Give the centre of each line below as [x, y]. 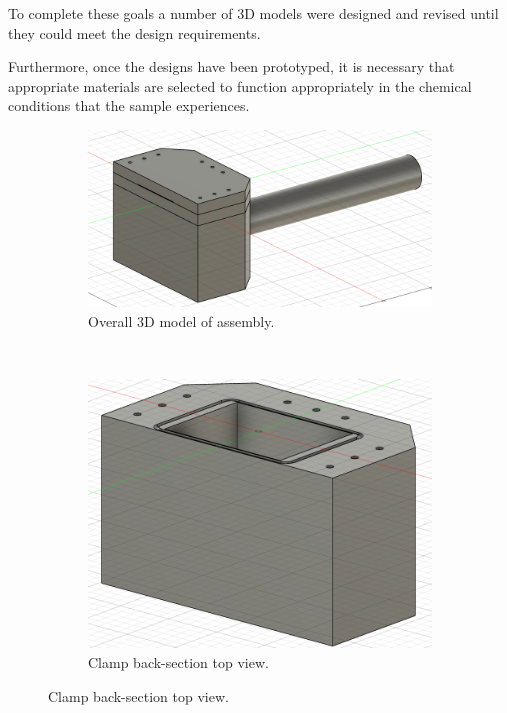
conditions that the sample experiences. [129, 105]
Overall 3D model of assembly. [181, 320]
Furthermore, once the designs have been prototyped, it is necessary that [231, 66]
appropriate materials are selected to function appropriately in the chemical [240, 85]
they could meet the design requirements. [134, 32]
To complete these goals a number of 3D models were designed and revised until [253, 13]
